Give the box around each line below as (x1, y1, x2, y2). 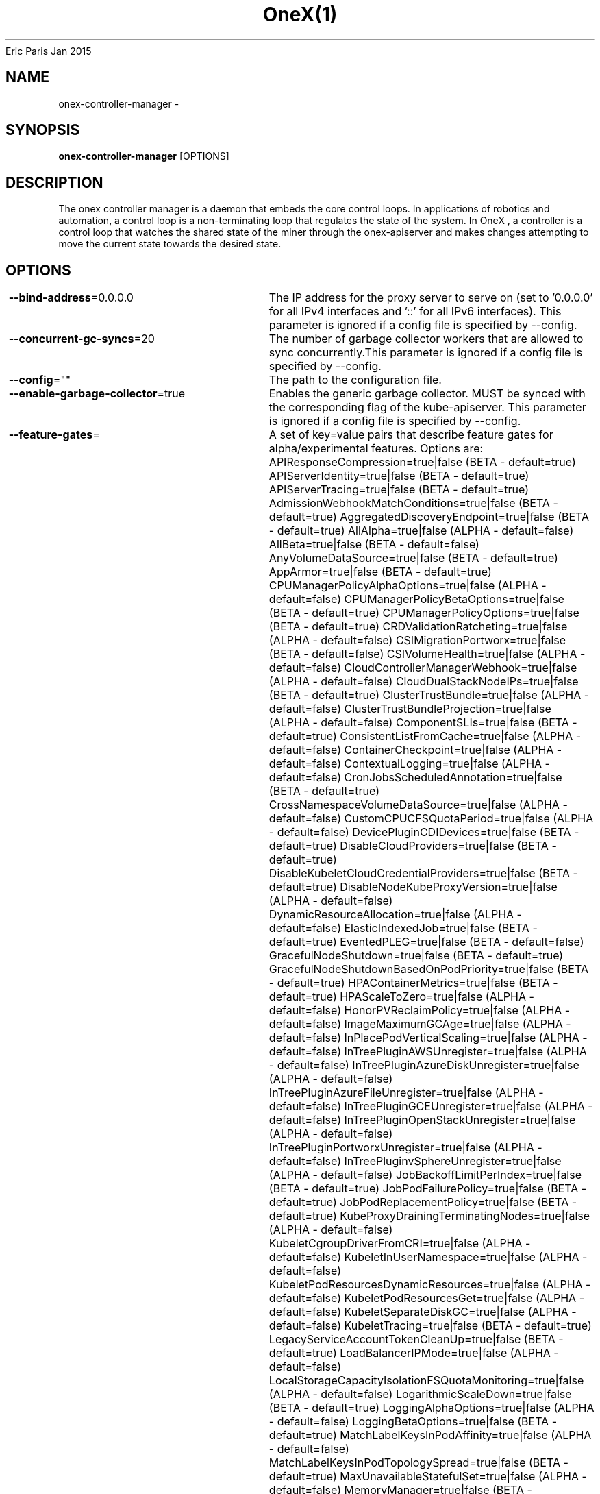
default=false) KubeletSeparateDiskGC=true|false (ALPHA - (268, 1305, 577, 1319)
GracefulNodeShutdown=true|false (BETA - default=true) (268, 948, 564, 963)
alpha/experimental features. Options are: (268, 441, 484, 456)
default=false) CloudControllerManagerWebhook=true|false (268, 661, 577, 675)
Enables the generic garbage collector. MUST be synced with (268, 387, 586, 401)
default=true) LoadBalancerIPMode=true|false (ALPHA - (268, 1346, 559, 1360)
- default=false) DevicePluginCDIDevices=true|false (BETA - (268, 825, 579, 840)
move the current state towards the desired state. (58, 238, 282, 250)
